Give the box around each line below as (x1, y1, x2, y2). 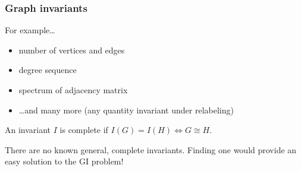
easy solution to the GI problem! (5, 155, 124, 167)
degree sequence (18, 64, 77, 76)
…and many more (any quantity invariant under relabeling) (18, 103, 234, 116)
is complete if (59, 123, 108, 136)
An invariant (5, 123, 51, 136)
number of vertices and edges (18, 43, 125, 56)
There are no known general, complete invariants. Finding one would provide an (5, 143, 297, 156)
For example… (5, 24, 55, 36)
